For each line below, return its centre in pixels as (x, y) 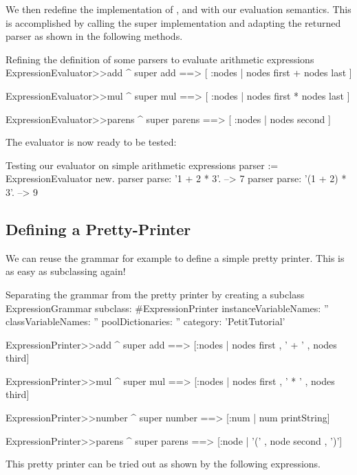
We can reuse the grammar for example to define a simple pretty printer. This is (175, 257)
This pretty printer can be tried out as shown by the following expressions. (163, 464)
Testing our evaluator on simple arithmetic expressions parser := (142, 165)
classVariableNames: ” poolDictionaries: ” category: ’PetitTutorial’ (145, 321)
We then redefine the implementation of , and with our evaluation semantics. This (178, 9)
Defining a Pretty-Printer (98, 229)
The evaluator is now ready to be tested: (91, 142)
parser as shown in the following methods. (94, 36)
